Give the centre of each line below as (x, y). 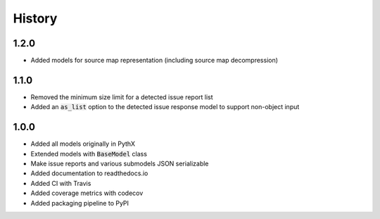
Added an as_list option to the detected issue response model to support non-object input (165, 107)
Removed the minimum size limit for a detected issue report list (122, 97)
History (35, 18)
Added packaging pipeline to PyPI (80, 203)
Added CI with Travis (61, 183)
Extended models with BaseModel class (89, 154)
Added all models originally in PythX (83, 144)
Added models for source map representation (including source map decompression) (154, 61)
